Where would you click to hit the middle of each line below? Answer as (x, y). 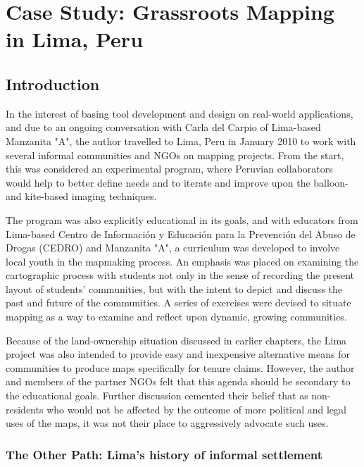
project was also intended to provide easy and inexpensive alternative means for (178, 354)
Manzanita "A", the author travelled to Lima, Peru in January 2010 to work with (181, 141)
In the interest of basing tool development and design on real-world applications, (180, 113)
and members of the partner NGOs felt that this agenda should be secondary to (178, 381)
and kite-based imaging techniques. (81, 196)
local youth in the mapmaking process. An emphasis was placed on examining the (182, 261)
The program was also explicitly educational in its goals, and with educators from (182, 219)
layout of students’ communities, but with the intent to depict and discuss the (174, 288)
